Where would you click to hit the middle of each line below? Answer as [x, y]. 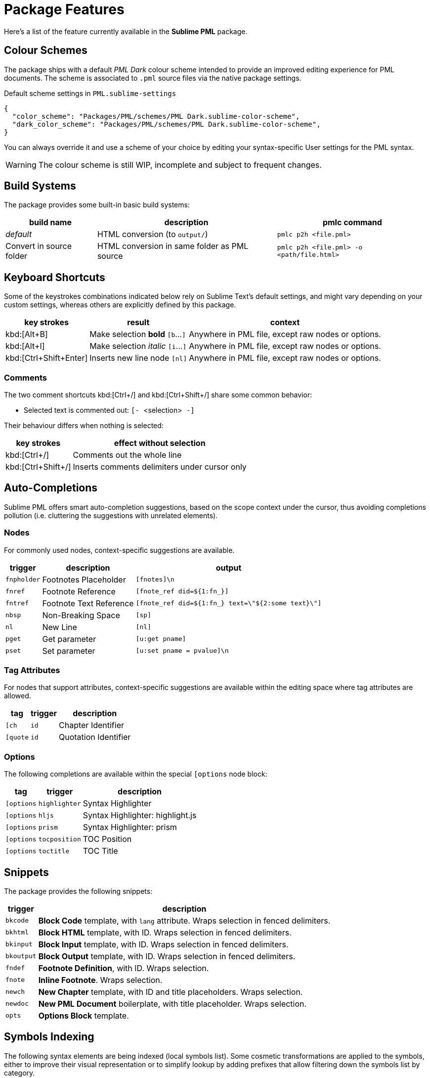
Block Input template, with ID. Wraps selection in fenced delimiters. [163, 944]
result [138, 322]
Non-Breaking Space [81, 615]
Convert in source [39, 246]
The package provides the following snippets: [78, 891]
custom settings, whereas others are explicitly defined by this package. [120, 305]
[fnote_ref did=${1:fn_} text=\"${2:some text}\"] [229, 603]
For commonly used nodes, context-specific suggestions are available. [119, 550]
